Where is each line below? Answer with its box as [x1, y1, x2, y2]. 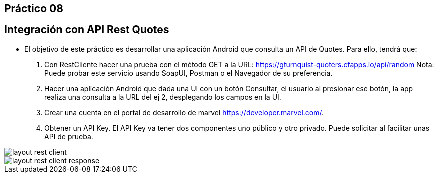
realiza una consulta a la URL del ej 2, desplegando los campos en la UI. [44, 92, 281, 101]
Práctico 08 [4, 2, 63, 15]
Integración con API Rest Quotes [4, 23, 169, 36]
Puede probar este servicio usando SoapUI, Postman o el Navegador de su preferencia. [44, 68, 333, 77]
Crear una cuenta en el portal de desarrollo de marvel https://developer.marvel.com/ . [44, 108, 324, 117]
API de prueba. [44, 132, 93, 141]
